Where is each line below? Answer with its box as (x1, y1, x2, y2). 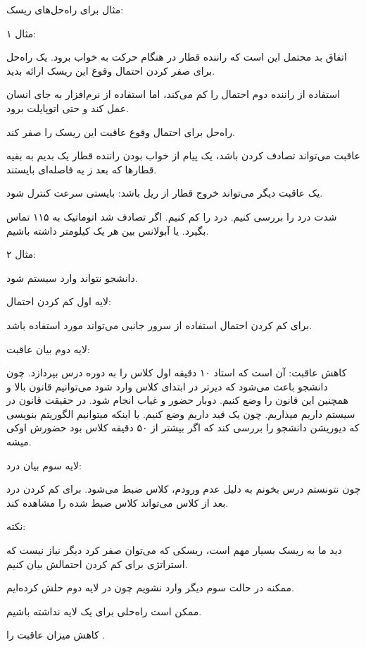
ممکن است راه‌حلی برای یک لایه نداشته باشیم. (6, 603, 202, 618)
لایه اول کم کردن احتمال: (6, 294, 111, 309)
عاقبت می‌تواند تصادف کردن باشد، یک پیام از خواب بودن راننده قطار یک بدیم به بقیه (6, 148, 360, 163)
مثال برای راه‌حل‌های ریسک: (6, 2, 124, 16)
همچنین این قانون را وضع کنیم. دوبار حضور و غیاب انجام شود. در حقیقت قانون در (6, 393, 348, 407)
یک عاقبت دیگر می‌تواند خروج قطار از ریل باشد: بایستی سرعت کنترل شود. (6, 185, 323, 200)
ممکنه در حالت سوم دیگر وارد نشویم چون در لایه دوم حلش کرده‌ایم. (6, 580, 294, 595)
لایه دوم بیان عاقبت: (6, 341, 90, 356)
